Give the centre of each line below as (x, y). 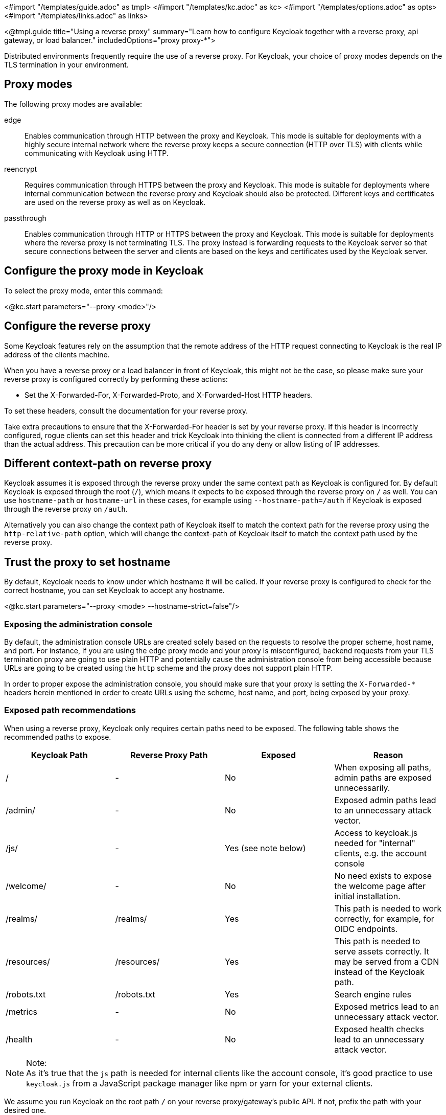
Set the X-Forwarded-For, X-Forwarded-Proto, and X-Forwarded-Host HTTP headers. (169, 395)
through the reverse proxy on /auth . (66, 509)
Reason (388, 755)
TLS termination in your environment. (66, 65)
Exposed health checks (379, 1029)
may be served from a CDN (387, 961)
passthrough (25, 218)
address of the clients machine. (57, 354)
